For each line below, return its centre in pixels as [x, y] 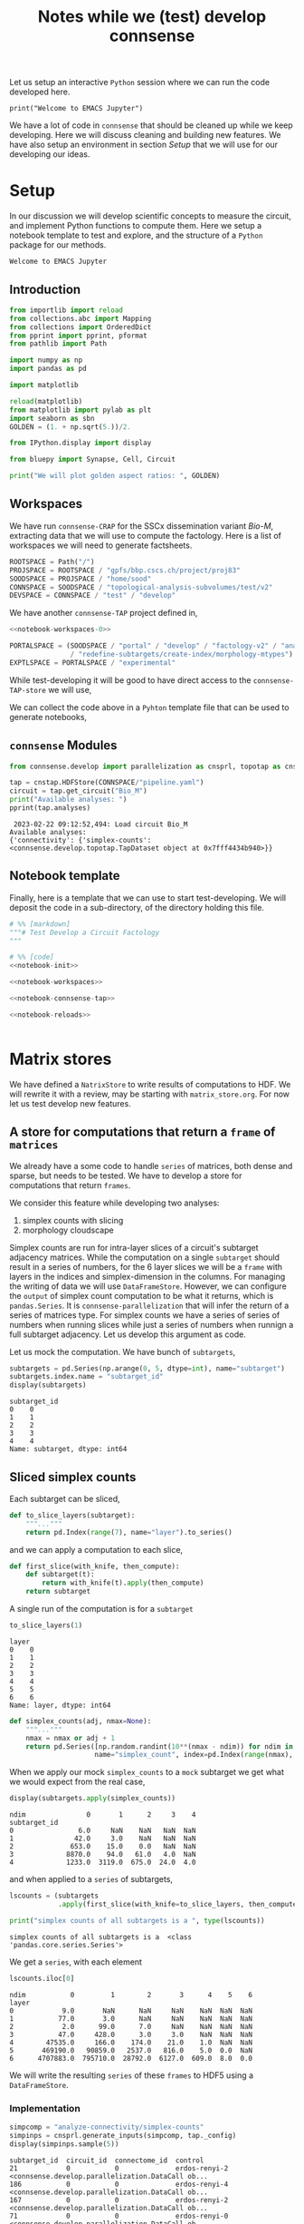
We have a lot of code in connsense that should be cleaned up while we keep [152, 125]
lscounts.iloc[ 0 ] [42, 1978]
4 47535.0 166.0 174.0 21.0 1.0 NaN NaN [131, 2043]
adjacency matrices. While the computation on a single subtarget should [145, 1257]
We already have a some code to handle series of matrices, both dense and [151, 1166]
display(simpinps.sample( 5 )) [64, 2144]
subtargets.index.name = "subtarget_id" [87, 1377]
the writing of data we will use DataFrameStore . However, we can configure [148, 1286]
